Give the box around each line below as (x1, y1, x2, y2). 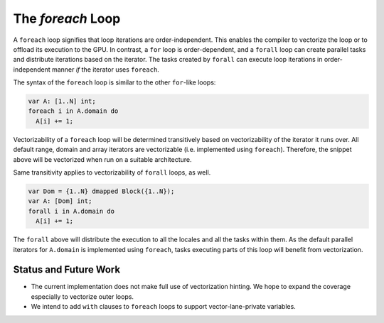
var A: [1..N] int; (28, 97, 96, 106)
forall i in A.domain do (28, 207, 115, 215)
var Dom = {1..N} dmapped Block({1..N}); (28, 187, 175, 195)
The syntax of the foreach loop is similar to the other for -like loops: (13, 78, 216, 87)
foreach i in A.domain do (28, 107, 119, 115)
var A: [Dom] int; (28, 197, 92, 205)
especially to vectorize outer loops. (31, 292, 134, 301)
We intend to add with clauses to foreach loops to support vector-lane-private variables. (31, 302, 297, 311)
